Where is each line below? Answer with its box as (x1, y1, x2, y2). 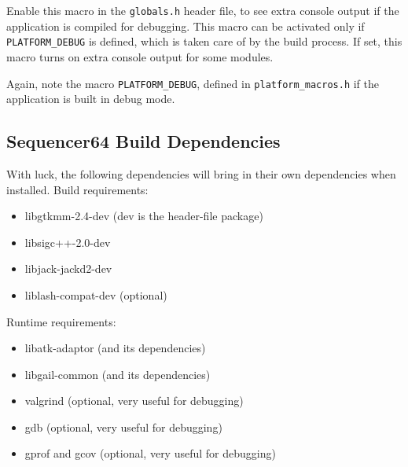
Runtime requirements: (6, 313, 116, 329)
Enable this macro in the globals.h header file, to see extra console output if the (6, 2, 399, 18)
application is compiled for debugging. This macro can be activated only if (6, 17, 365, 34)
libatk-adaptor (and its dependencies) (24, 340, 206, 356)
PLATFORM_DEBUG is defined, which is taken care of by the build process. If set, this (6, 33, 402, 50)
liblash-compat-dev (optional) (24, 286, 167, 303)
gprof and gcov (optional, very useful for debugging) (24, 445, 276, 461)
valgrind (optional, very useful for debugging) (24, 392, 244, 409)
